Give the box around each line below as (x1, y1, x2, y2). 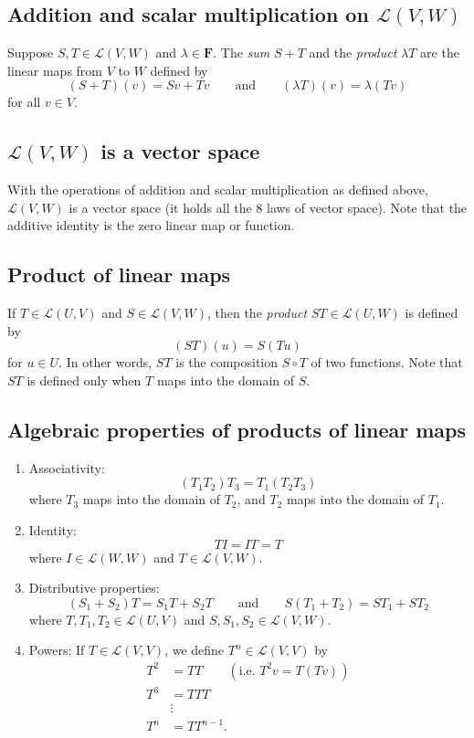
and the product (309, 43, 397, 62)
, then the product (206, 303, 308, 322)
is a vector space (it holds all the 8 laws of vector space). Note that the (68, 197, 468, 216)
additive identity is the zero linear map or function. (7, 216, 295, 235)
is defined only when (26, 370, 142, 389)
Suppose (7, 43, 54, 62)
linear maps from (7, 60, 102, 79)
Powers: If (28, 640, 85, 659)
